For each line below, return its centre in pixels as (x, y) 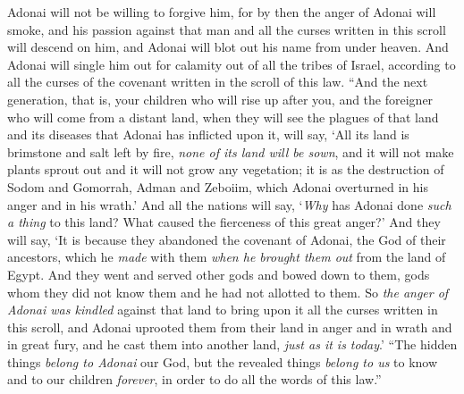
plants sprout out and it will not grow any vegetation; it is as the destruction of (226, 169)
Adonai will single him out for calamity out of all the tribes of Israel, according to (232, 64)
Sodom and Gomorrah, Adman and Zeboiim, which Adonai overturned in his (218, 186)
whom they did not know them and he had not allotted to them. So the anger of (228, 292)
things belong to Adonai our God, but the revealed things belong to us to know (223, 361)
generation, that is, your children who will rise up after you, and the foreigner (220, 99)
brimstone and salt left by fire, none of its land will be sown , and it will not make (231, 151)
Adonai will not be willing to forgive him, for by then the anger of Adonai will (222, 12)
